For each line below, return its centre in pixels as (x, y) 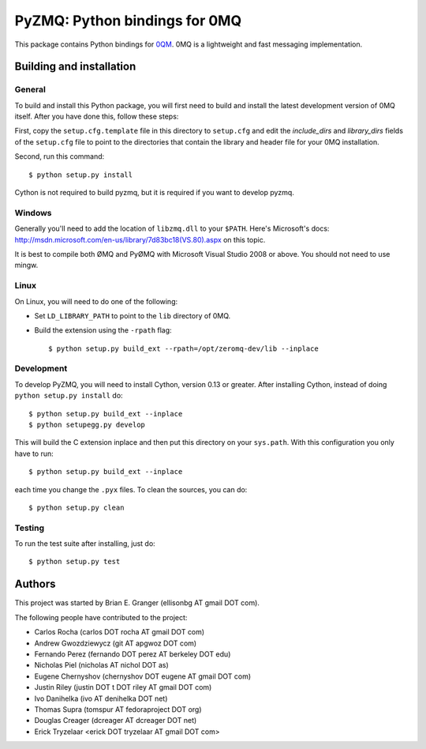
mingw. (26, 265)
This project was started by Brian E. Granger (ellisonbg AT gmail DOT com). (137, 603)
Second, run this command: (60, 156)
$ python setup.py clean (77, 507)
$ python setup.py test (75, 562)
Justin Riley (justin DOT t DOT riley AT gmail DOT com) (123, 687)
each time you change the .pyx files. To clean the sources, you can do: (131, 489)
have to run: (34, 454)
